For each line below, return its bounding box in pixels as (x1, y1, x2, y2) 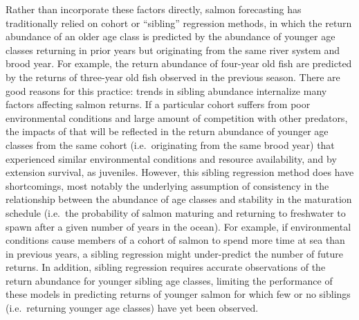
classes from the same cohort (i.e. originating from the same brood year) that (6, 137, 335, 152)
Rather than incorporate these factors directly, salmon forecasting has (6, 2, 302, 16)
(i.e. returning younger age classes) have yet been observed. (6, 301, 259, 315)
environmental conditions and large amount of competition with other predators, (6, 110, 348, 125)
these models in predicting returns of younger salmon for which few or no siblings (6, 287, 351, 301)
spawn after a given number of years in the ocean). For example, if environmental (6, 219, 351, 233)
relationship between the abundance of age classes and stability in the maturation (6, 192, 352, 206)
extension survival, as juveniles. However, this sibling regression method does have (6, 165, 354, 179)
